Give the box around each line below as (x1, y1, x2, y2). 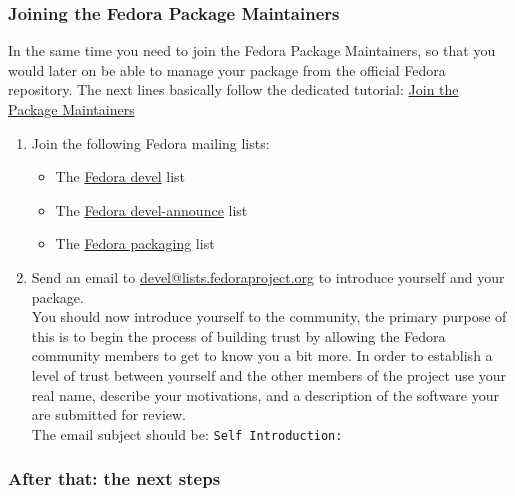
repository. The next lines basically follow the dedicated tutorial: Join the (8, 79, 459, 100)
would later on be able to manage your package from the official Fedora (8, 59, 446, 80)
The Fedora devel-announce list (55, 199, 248, 220)
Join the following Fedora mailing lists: (31, 132, 270, 153)
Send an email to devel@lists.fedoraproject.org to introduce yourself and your (31, 266, 505, 287)
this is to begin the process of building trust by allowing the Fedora (31, 325, 446, 346)
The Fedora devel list (55, 166, 186, 187)
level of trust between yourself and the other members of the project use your (31, 364, 506, 385)
